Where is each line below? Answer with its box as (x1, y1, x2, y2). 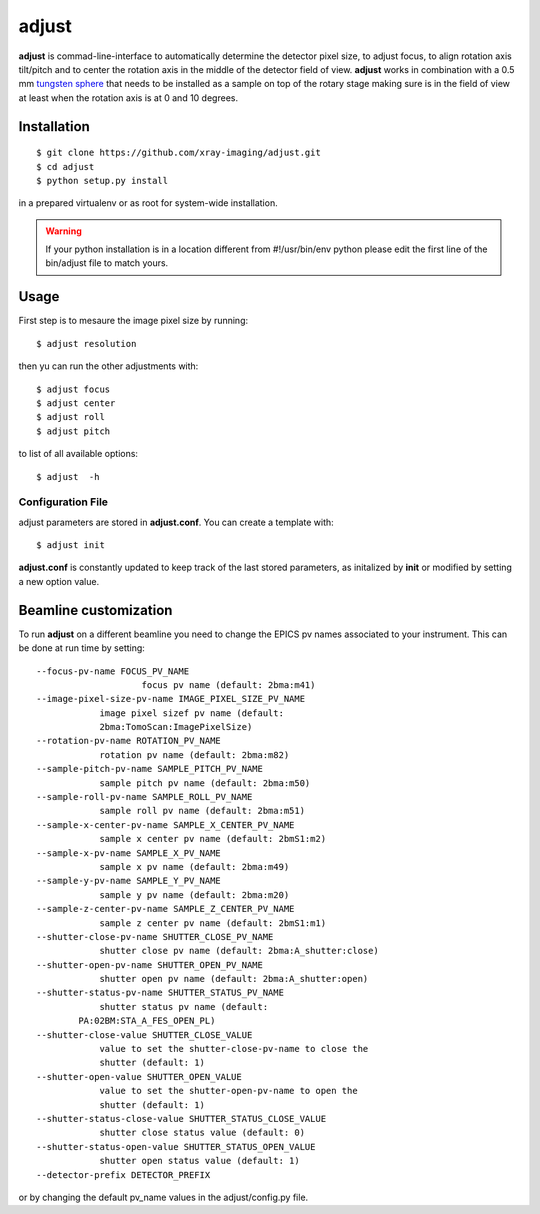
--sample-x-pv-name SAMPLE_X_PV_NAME (36, 847, 222, 859)
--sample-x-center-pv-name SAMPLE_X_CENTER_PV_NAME (36, 819, 295, 830)
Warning (45, 225, 82, 237)
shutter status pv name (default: (99, 1001, 269, 1012)
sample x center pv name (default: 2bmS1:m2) (99, 833, 327, 845)
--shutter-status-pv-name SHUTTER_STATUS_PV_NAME (36, 987, 285, 999)
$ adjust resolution (36, 338, 137, 349)
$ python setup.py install (36, 175, 169, 186)
